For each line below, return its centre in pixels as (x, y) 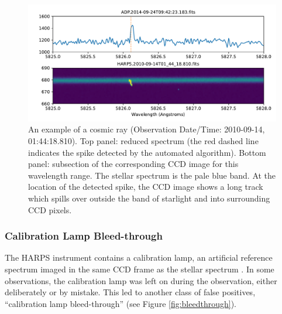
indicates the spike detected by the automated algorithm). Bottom (147, 152)
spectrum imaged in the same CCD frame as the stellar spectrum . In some (140, 269)
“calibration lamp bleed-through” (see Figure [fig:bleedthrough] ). (121, 303)
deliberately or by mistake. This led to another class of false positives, (130, 292)
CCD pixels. (50, 209)
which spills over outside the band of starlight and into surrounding (149, 198)
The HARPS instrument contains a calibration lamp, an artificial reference (139, 257)
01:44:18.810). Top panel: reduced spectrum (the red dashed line (143, 140)
